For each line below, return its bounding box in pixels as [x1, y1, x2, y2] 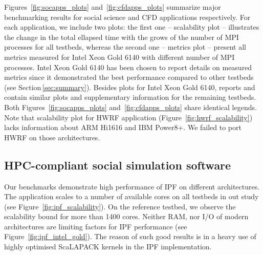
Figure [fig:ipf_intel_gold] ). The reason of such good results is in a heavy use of [4, 231, 256, 242]
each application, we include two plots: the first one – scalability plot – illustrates [4, 22, 259, 32]
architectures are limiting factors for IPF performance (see [4, 221, 187, 231]
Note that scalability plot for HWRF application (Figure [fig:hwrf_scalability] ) [4, 112, 253, 122]
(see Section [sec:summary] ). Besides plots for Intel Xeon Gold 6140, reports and [4, 81, 255, 92]
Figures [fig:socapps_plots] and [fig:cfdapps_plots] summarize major [4, 2, 221, 12]
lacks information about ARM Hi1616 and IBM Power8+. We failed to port [4, 122, 242, 133]
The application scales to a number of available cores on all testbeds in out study [4, 191, 259, 202]
